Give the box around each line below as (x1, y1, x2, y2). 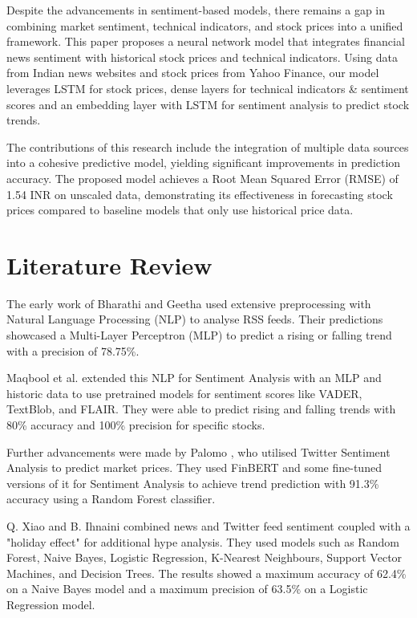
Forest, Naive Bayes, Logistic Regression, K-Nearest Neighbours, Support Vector (6, 549, 403, 566)
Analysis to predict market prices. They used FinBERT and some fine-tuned (6, 459, 382, 476)
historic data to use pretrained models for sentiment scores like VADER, (6, 384, 362, 401)
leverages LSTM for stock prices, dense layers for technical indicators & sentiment (6, 79, 409, 96)
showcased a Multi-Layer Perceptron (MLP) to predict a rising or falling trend (6, 327, 392, 344)
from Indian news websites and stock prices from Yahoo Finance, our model (6, 64, 379, 81)
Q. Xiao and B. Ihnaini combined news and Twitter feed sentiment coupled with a (6, 517, 411, 534)
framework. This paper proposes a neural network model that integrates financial (6, 33, 405, 50)
